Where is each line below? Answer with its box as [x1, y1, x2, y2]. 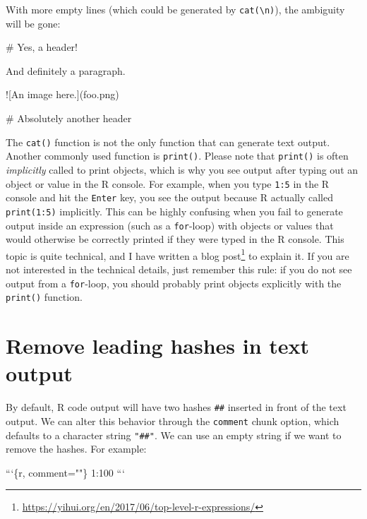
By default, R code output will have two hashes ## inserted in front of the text [6, 400, 347, 414]
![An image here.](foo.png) [6, 87, 119, 102]
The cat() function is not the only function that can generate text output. [6, 134, 330, 149]
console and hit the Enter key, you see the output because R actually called [6, 190, 333, 205]
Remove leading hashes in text [6, 331, 310, 360]
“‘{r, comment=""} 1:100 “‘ [6, 465, 125, 479]
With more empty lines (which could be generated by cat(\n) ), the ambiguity [6, 2, 345, 16]
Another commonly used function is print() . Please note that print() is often [6, 148, 349, 163]
